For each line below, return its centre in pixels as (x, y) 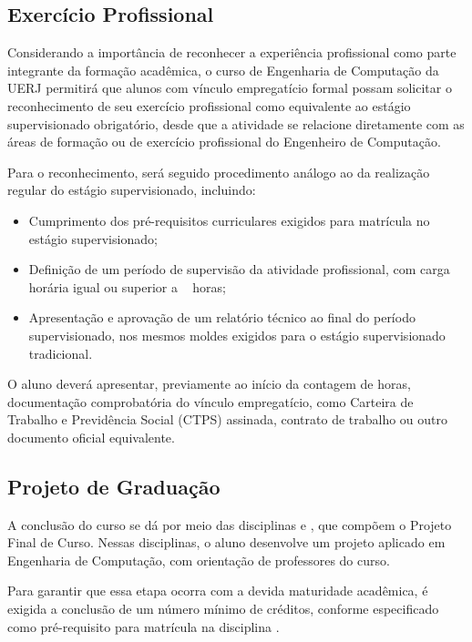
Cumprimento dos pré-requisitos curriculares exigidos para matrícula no (229, 220)
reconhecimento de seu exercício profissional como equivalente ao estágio (209, 105)
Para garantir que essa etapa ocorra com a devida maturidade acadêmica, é (218, 591)
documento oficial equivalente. (91, 437)
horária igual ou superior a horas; (128, 286)
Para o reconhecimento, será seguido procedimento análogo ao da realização (219, 172)
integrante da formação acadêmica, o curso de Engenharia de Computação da (223, 70)
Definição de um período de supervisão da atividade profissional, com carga (239, 269)
